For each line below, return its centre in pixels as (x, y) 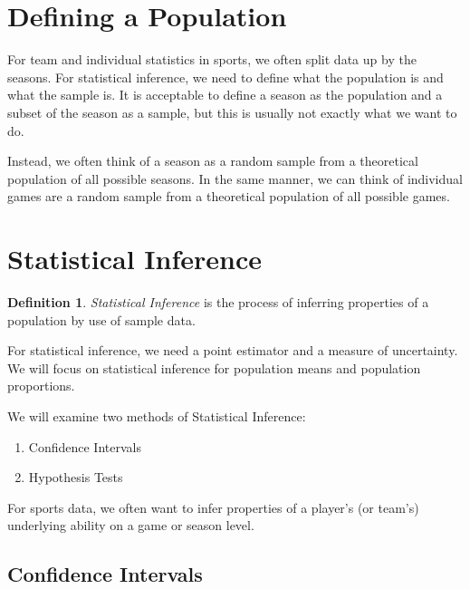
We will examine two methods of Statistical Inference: (157, 415)
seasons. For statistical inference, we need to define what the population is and (225, 77)
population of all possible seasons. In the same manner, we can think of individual (235, 178)
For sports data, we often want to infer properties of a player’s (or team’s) (213, 507)
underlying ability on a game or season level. (131, 525)
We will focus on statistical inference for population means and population (214, 367)
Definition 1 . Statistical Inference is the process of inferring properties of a (218, 302)
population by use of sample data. (101, 319)
